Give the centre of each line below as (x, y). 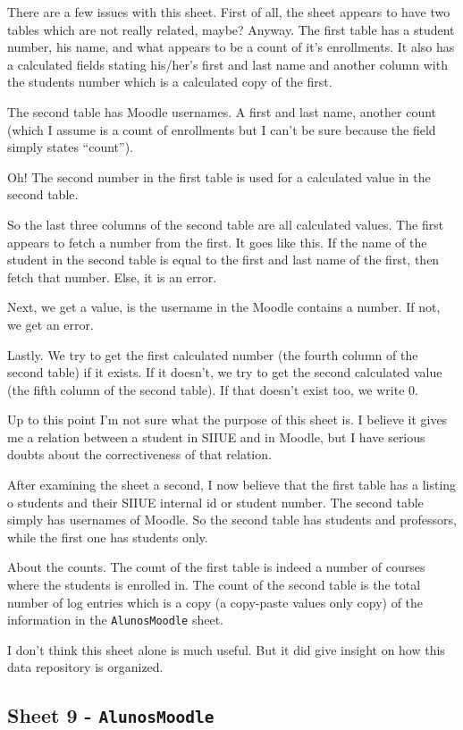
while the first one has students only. (108, 537)
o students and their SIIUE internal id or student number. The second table (215, 502)
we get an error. (51, 324)
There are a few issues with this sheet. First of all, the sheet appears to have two (229, 12)
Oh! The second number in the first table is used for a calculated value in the (219, 176)
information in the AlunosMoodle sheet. (115, 620)
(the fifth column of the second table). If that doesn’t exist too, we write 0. (213, 389)
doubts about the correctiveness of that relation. (139, 454)
